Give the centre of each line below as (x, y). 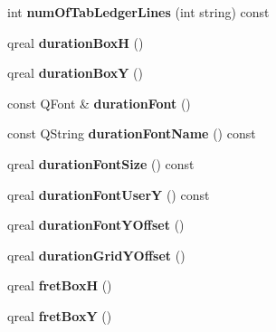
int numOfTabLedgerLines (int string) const (138, 12)
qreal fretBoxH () (60, 285)
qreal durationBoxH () (76, 42)
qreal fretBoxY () (60, 315)
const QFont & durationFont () (99, 103)
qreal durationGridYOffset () (96, 255)
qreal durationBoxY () (76, 73)
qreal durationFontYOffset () (96, 225)
